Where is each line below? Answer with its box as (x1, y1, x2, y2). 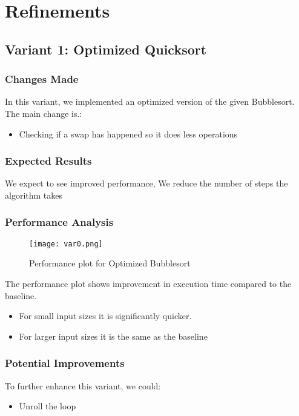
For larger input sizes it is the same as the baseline (19, 329, 208, 342)
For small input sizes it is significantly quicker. (19, 309, 192, 322)
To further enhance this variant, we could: (5, 379, 161, 392)
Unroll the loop (19, 400, 76, 412)
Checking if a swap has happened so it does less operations (19, 127, 238, 140)
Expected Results (5, 153, 92, 168)
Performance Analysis (5, 214, 114, 229)
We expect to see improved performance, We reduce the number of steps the (5, 177, 288, 190)
